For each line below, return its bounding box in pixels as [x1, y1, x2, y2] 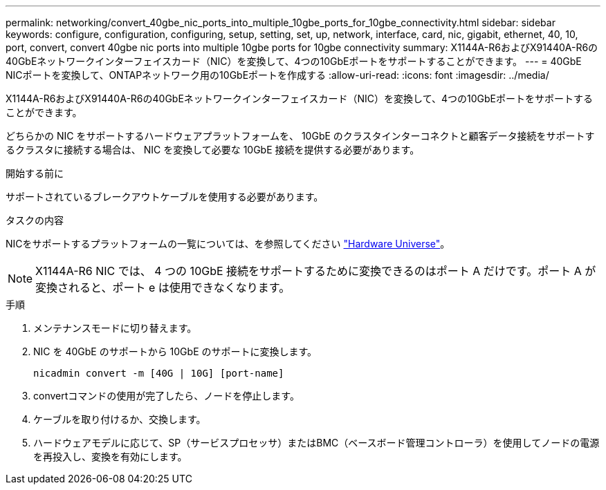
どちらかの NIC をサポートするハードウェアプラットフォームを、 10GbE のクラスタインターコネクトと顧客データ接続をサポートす [6, 130, 595, 142]
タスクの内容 [6, 214, 64, 226]
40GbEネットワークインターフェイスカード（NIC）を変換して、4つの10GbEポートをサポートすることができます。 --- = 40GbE [6, 55, 582, 67]
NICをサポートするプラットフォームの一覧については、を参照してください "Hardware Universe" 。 [6, 238, 450, 249]
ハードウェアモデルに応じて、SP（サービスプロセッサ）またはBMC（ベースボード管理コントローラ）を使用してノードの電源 [33, 437, 600, 449]
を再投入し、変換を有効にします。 [33, 451, 187, 462]
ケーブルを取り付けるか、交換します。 [33, 413, 206, 425]
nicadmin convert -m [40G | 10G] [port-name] [33, 368, 284, 379]
